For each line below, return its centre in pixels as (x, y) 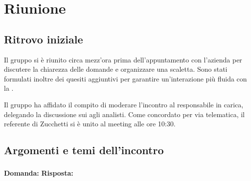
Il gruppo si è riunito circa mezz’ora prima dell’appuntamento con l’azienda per (123, 59)
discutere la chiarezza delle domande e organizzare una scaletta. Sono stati (116, 69)
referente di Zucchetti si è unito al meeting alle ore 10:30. (90, 124)
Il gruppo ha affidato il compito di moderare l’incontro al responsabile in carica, (124, 104)
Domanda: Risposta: (39, 173)
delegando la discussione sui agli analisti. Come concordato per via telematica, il (124, 114)
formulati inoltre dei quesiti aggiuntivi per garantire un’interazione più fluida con (125, 78)
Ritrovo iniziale (44, 39)
